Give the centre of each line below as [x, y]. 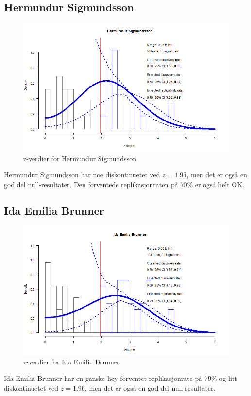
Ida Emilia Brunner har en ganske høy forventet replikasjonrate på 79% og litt [121, 378]
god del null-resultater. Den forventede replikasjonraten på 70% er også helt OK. [124, 184]
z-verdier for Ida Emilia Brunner [72, 362]
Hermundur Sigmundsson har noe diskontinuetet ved [82, 175]
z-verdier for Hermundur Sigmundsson [80, 158]
